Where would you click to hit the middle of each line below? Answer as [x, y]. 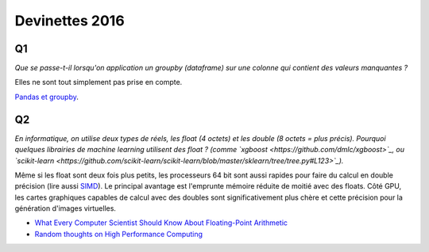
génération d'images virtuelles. [66, 208]
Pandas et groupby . [46, 97]
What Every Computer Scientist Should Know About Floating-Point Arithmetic [161, 223]
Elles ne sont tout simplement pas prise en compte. [99, 82]
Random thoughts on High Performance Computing [118, 234]
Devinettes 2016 [70, 21]
